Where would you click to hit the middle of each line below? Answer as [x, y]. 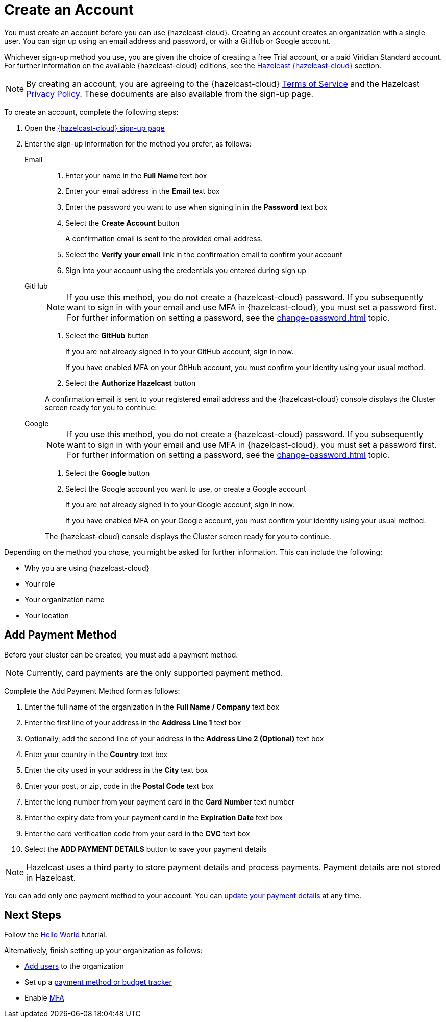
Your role [40, 583]
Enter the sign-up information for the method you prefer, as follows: [138, 143]
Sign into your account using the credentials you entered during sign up [186, 270]
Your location [47, 615]
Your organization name [65, 599]
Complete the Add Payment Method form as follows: [92, 691]
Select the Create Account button [122, 223]
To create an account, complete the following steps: [91, 112]
